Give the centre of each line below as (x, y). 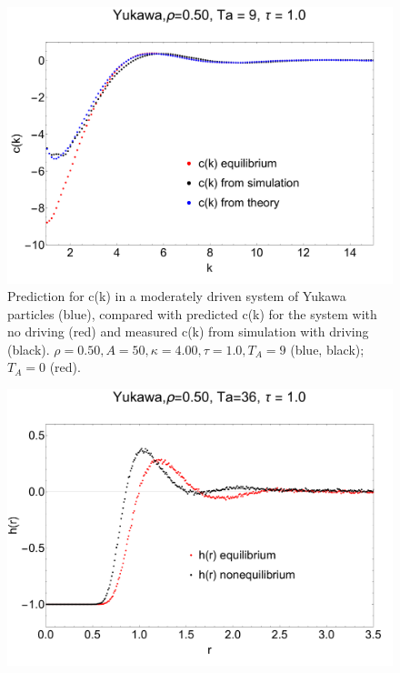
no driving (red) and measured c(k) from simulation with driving (188, 331)
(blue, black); (327, 349)
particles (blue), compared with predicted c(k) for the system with (192, 313)
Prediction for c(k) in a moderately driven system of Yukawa (177, 296)
